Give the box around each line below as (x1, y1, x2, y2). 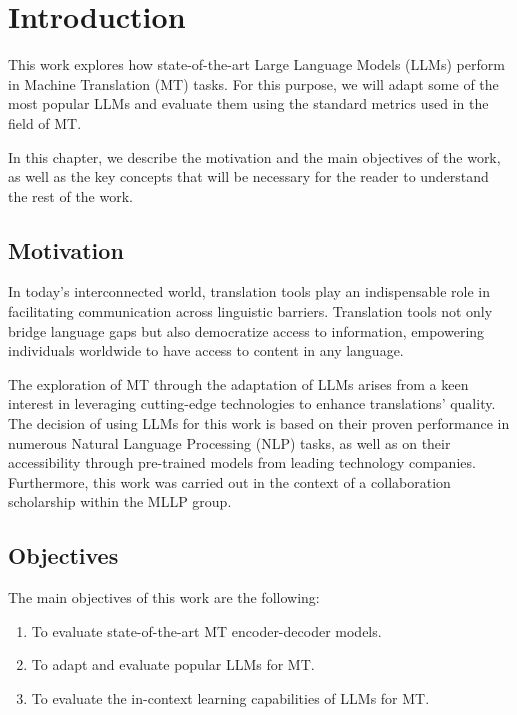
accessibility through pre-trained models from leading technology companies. (8, 452, 476, 473)
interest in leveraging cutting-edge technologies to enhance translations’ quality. (8, 393, 496, 414)
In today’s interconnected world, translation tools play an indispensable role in (8, 281, 491, 302)
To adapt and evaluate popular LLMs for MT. (31, 654, 315, 675)
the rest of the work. (8, 185, 133, 206)
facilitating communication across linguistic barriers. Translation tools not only (8, 301, 493, 322)
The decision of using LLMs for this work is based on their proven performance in (8, 413, 510, 434)
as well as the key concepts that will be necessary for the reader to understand (8, 166, 489, 187)
